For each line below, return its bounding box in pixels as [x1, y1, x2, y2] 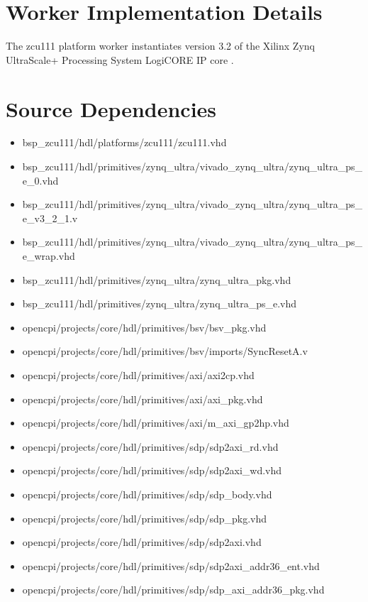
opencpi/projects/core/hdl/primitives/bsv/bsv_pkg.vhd [22, 319, 267, 334]
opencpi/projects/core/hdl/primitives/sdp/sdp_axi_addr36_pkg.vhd [22, 582, 325, 597]
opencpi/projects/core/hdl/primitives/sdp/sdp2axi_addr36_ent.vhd [22, 558, 320, 573]
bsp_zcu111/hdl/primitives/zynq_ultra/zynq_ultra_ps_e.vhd [22, 296, 296, 311]
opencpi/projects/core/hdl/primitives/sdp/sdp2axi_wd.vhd [22, 463, 282, 478]
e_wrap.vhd [22, 248, 75, 263]
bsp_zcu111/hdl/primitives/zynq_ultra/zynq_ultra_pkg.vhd [22, 272, 291, 287]
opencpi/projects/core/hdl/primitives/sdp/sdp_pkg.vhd [22, 510, 267, 525]
